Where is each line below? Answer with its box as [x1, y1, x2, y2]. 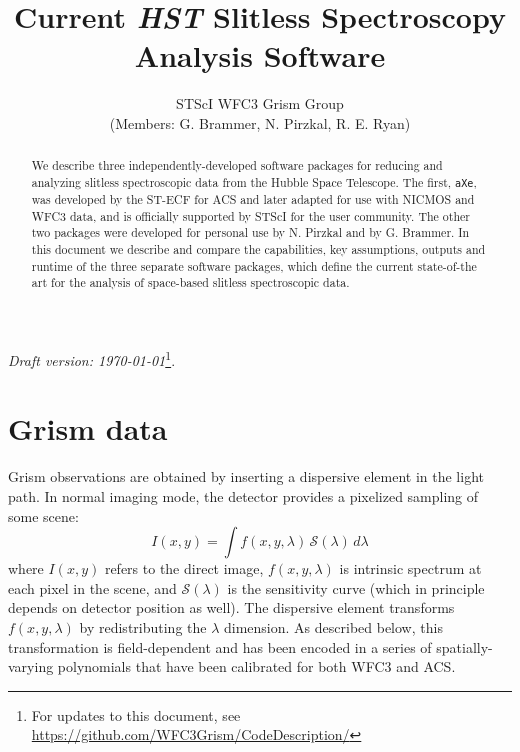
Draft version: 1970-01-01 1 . [8, 347, 176, 370]
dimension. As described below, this [224, 616, 443, 637]
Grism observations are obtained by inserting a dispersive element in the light [8, 466, 484, 487]
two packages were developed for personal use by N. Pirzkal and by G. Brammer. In [31, 224, 470, 241]
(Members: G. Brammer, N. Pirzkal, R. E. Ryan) [109, 112, 411, 133]
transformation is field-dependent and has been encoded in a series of [8, 636, 432, 657]
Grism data [8, 408, 168, 449]
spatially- [436, 636, 493, 657]
